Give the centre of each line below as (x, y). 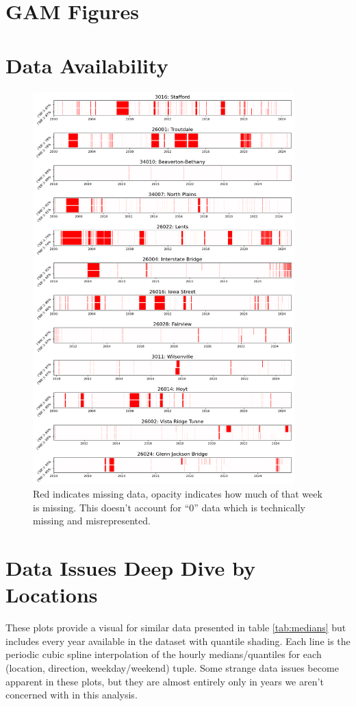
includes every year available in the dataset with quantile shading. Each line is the (178, 641)
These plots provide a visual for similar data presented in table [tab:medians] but (176, 628)
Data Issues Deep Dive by (130, 568)
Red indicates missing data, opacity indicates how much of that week (178, 494)
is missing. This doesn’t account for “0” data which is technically (169, 507)
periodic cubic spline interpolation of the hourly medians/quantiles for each (164, 654)
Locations (52, 595)
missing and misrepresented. (92, 521)
